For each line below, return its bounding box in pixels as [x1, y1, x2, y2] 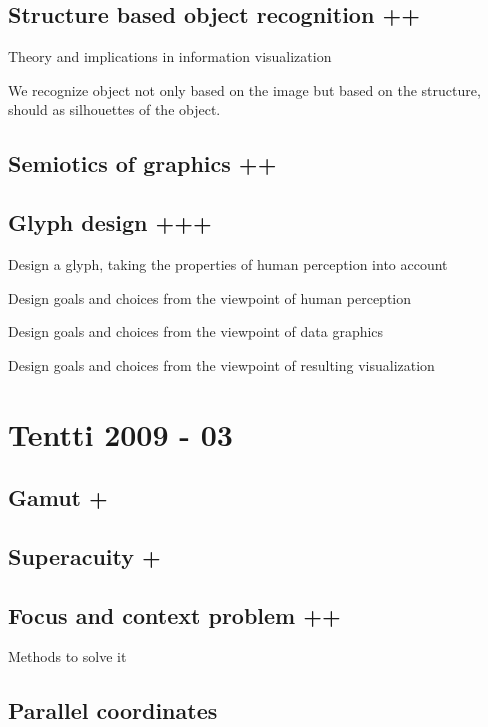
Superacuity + [8, 540, 161, 571]
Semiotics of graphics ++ [8, 148, 277, 179]
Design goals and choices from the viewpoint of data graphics [8, 321, 384, 342]
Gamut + [8, 482, 108, 513]
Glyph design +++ [8, 207, 212, 238]
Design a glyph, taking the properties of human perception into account [8, 253, 448, 274]
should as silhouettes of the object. [8, 99, 221, 120]
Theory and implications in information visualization [8, 46, 332, 67]
